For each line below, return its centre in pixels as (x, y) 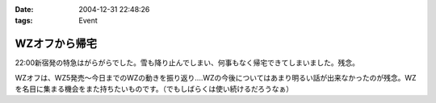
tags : (24, 21)
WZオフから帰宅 (56, 44)
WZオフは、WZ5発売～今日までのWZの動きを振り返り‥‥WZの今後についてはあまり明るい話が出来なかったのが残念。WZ (216, 77)
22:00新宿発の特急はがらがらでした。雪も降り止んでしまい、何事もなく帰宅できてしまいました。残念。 (187, 63)
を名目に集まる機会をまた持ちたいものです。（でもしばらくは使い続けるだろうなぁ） (154, 89)
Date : (24, 9)
